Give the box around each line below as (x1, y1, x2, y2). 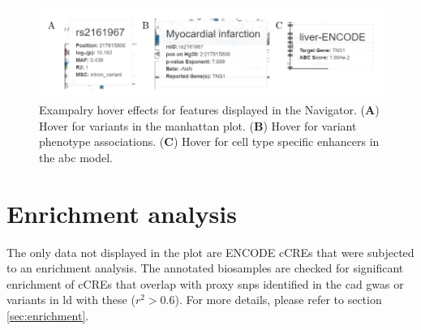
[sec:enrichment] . (6, 306, 89, 324)
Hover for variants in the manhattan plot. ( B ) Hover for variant (39, 117, 357, 134)
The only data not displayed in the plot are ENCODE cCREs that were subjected (6, 243, 415, 260)
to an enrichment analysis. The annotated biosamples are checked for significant (6, 259, 404, 276)
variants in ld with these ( (6, 291, 135, 308)
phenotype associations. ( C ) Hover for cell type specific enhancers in (39, 133, 380, 150)
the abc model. (39, 148, 114, 165)
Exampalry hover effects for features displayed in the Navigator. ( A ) (39, 101, 380, 118)
